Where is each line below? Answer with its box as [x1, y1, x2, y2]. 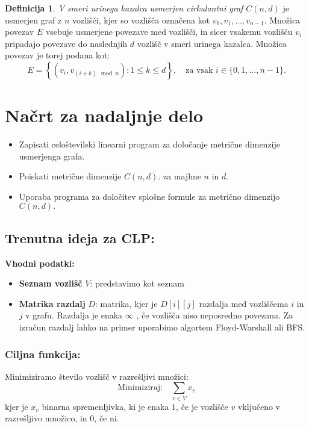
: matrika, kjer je [95, 297, 158, 309]
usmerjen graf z [5, 13, 62, 26]
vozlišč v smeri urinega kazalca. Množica [137, 37, 287, 49]
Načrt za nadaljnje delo [5, 103, 204, 128]
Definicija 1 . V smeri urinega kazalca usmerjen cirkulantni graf [5, 2, 243, 14]
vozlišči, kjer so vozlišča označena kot [72, 13, 210, 26]
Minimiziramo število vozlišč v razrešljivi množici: [5, 370, 189, 382]
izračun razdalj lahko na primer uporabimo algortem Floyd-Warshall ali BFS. [19, 321, 305, 333]
